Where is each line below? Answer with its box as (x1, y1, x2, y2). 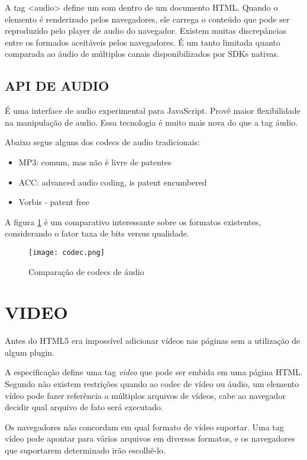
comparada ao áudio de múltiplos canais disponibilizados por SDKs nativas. (5, 47, 279, 60)
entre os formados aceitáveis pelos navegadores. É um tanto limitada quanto (5, 36, 280, 48)
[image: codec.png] (28, 248, 105, 257)
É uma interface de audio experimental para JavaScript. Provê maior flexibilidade (5, 104, 300, 117)
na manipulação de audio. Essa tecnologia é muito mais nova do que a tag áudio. (5, 116, 298, 128)
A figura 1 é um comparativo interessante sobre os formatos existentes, (5, 215, 261, 228)
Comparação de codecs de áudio (28, 265, 144, 277)
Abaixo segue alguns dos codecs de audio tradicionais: (5, 136, 200, 148)
